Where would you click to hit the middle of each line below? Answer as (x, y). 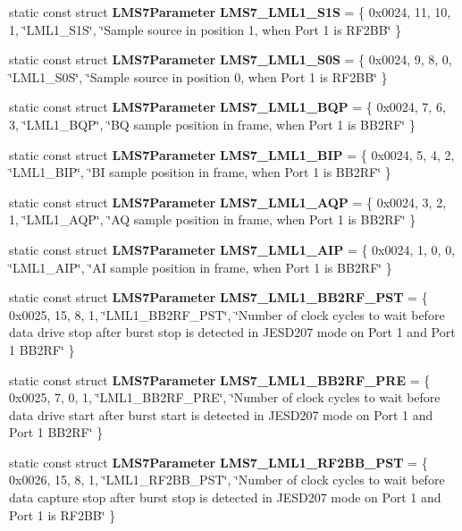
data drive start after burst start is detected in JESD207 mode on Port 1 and (221, 414)
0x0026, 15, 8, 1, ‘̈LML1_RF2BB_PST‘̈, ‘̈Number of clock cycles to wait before (227, 480)
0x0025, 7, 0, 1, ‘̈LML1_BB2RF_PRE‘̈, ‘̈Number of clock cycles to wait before (225, 397)
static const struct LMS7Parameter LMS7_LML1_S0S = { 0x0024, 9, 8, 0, (231, 59)
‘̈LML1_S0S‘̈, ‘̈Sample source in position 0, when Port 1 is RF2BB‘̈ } (198, 76)
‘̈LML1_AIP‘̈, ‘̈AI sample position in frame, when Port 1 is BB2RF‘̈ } (201, 267)
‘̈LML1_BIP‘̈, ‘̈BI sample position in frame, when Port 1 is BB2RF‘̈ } (200, 172)
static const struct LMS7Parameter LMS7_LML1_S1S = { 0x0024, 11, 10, (230, 12)
